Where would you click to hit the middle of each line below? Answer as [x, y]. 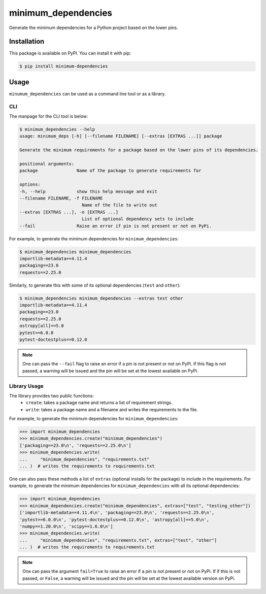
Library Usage [26, 386]
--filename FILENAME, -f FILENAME [61, 198]
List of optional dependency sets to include [138, 219]
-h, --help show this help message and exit [88, 191]
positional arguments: [47, 164]
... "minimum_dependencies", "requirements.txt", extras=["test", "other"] [118, 540]
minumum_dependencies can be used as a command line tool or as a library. [87, 94]
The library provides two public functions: [51, 396]
